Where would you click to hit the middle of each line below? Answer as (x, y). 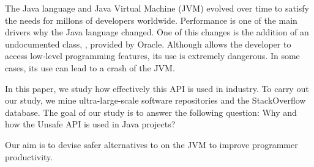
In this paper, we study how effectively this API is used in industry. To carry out (157, 88)
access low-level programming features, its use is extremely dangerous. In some (152, 56)
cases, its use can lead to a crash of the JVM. (90, 67)
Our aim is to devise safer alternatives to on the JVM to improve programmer (151, 144)
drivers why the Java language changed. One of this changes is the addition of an (157, 32)
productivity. (29, 156)
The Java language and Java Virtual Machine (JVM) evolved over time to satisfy (157, 8)
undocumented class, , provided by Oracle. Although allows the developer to (148, 44)
